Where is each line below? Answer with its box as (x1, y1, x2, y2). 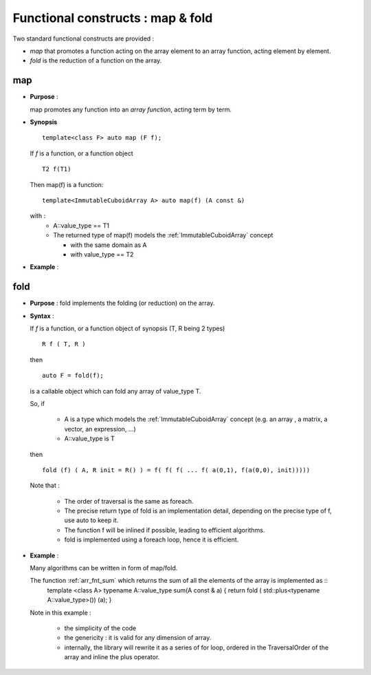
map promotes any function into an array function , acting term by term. (30, 105, 232, 114)
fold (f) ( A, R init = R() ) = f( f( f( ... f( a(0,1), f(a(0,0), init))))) (42, 466, 311, 474)
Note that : (30, 482, 60, 490)
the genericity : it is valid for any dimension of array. (64, 634, 212, 642)
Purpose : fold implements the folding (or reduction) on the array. (30, 299, 216, 308)
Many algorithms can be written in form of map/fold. (30, 564, 178, 572)
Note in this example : (30, 608, 92, 617)
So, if (30, 399, 45, 407)
